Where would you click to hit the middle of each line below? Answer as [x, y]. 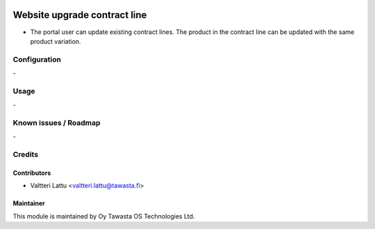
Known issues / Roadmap [57, 123]
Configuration [37, 59]
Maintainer [29, 203]
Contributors [32, 173]
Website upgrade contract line [80, 15]
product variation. [56, 41]
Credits [25, 155]
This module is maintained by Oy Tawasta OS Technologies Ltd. [104, 216]
